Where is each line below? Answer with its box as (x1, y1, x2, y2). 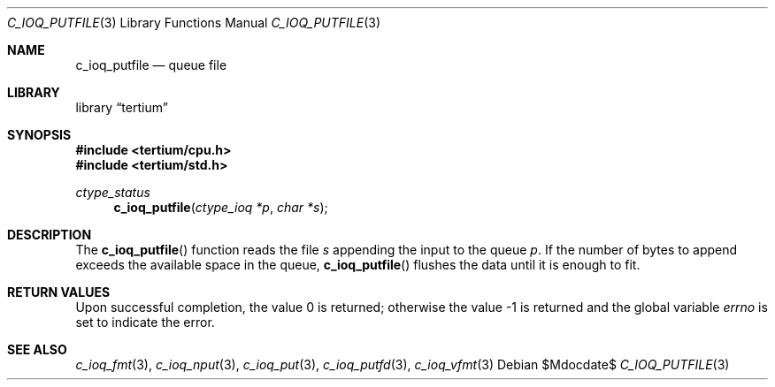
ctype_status (75, 185, 150, 200)
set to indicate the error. (75, 315, 215, 330)
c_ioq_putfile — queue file (75, 57, 227, 72)
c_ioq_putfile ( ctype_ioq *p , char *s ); (113, 200, 328, 215)
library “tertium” (75, 100, 168, 115)
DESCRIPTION (7, 227, 92, 242)
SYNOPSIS (7, 127, 72, 142)
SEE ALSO (7, 342, 67, 357)
